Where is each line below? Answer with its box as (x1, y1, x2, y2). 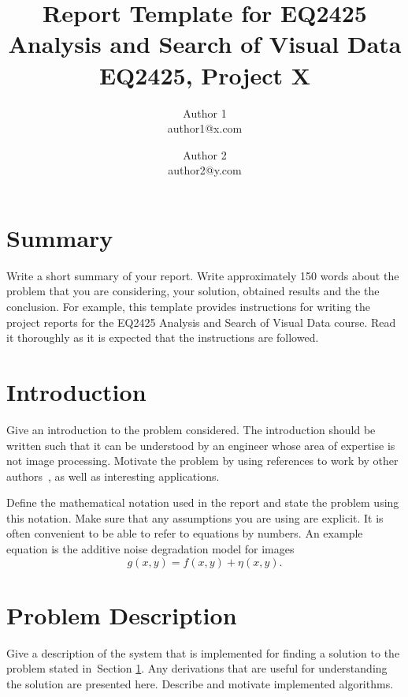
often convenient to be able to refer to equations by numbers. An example (6, 525, 363, 541)
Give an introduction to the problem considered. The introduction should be (6, 421, 376, 437)
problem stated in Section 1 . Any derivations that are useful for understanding (6, 660, 388, 676)
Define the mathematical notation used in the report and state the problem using (6, 494, 399, 511)
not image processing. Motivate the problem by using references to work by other (6, 452, 399, 469)
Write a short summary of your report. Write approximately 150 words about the (6, 267, 399, 283)
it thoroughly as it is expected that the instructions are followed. (6, 329, 319, 346)
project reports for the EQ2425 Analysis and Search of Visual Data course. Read (6, 313, 396, 330)
